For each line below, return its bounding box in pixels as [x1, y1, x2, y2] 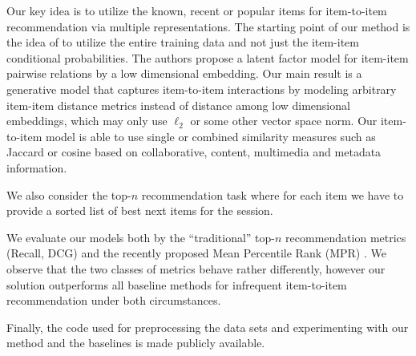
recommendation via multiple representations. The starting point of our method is [6, 18, 410, 34]
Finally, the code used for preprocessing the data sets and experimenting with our [6, 318, 409, 335]
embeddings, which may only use [6, 112, 168, 129]
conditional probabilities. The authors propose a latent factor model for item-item [6, 49, 409, 66]
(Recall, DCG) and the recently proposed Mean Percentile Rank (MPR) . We [6, 245, 386, 261]
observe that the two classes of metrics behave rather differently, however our [6, 260, 386, 277]
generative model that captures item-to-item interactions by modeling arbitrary [6, 80, 397, 97]
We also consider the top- [6, 186, 131, 203]
